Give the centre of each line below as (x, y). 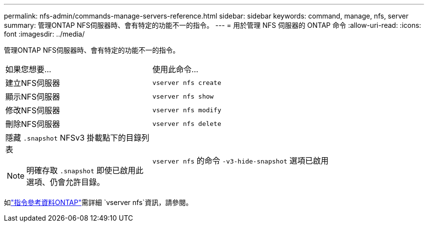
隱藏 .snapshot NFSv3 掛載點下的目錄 (74, 138)
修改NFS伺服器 (33, 110)
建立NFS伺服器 (33, 83)
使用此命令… (175, 69)
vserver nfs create (187, 82)
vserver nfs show (183, 96)
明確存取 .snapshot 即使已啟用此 (85, 170)
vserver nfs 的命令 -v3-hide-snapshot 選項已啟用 (240, 161)
